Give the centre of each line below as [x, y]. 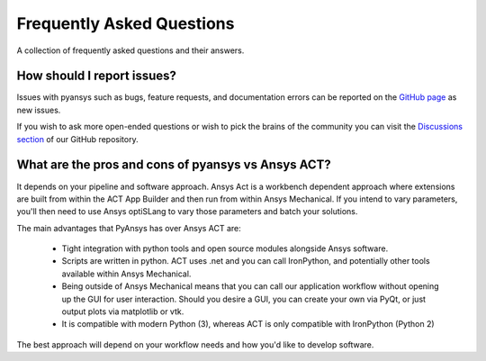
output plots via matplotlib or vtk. [123, 311]
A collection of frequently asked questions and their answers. [130, 50]
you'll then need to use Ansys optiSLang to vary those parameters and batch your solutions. [187, 212]
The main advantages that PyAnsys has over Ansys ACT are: [129, 228]
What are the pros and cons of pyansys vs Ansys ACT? [174, 165]
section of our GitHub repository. [77, 139]
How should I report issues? [97, 76]
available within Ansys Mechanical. [126, 274]
